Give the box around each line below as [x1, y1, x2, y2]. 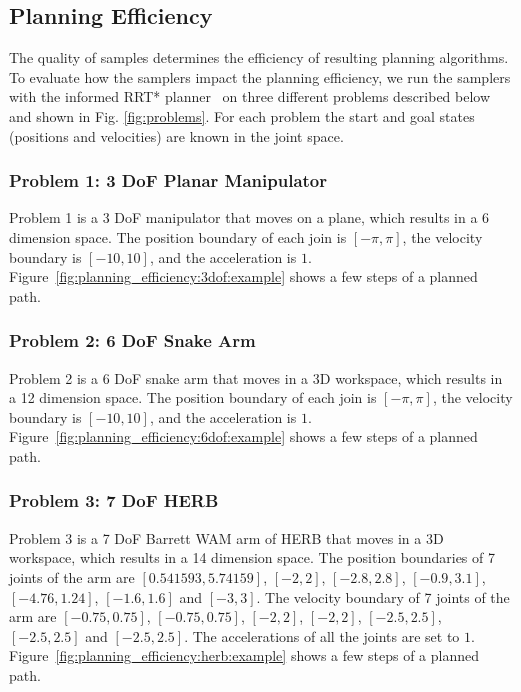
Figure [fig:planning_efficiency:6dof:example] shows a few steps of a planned [9, 426, 478, 447]
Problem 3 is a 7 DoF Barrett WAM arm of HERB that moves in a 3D [9, 527, 444, 548]
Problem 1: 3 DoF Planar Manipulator [9, 168, 328, 193]
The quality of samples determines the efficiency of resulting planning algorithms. [9, 47, 509, 68]
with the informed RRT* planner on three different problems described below [9, 86, 491, 107]
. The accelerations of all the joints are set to [184, 625, 460, 646]
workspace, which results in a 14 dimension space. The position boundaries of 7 [9, 547, 495, 568]
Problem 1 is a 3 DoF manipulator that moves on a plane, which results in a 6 [9, 207, 490, 228]
